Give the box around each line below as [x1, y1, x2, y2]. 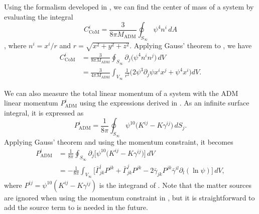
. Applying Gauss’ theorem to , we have [129, 40, 252, 51]
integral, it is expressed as [4, 107, 84, 118]
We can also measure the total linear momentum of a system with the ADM [4, 87, 238, 98]
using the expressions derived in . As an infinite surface [79, 97, 249, 108]
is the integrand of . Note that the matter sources [99, 179, 252, 190]
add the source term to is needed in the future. [4, 202, 148, 212]
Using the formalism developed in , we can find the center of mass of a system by [4, 2, 254, 12]
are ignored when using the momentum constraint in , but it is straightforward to [4, 192, 255, 202]
